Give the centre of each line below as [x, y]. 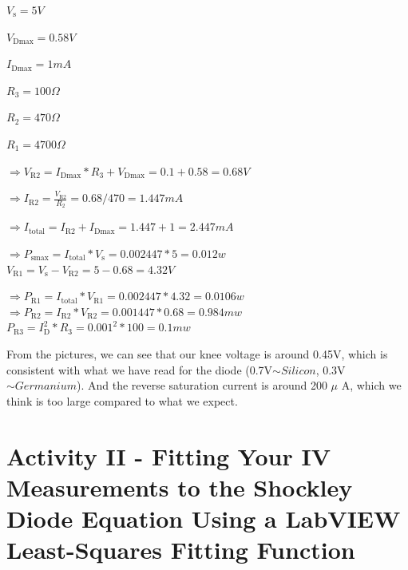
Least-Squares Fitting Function [181, 550]
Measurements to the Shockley [180, 487]
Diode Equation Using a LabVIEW [204, 518]
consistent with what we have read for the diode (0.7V [140, 369]
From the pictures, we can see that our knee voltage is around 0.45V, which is [197, 353]
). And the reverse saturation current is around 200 [202, 385]
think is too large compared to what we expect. [122, 400]
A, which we [371, 385]
